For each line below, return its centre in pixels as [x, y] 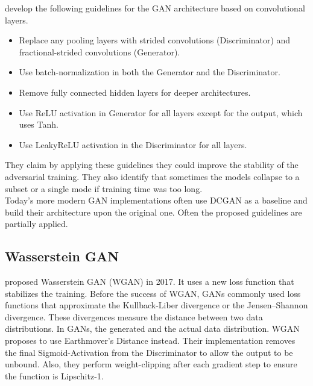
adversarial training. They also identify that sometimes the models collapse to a [152, 176]
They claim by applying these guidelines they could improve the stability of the [152, 165]
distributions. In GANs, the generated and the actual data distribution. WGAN [152, 328]
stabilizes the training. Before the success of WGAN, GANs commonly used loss [153, 293]
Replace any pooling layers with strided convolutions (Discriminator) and [155, 40]
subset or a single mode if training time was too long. [104, 188]
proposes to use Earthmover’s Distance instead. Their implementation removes [150, 341]
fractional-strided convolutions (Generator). [100, 51]
